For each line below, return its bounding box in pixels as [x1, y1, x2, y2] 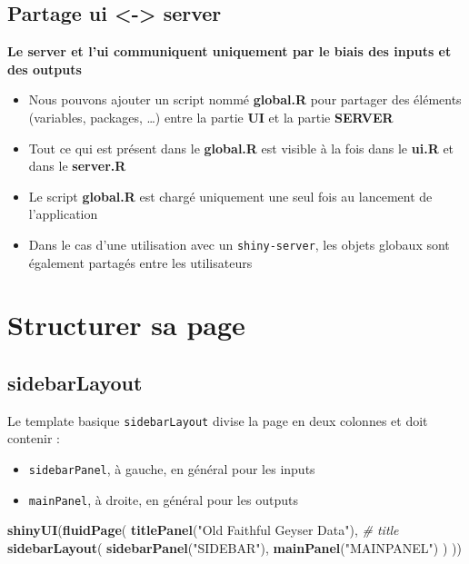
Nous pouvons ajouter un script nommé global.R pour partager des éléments [28, 90, 462, 109]
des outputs [7, 59, 82, 78]
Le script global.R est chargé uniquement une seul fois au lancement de [28, 186, 433, 205]
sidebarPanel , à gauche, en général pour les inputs [28, 460, 315, 479]
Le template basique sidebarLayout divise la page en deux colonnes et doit [7, 411, 428, 430]
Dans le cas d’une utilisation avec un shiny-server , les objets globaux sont [28, 234, 450, 253]
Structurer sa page [7, 306, 245, 343]
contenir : [7, 429, 60, 448]
